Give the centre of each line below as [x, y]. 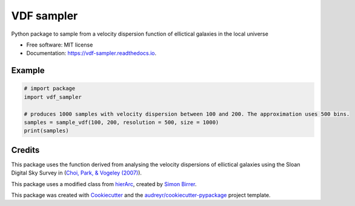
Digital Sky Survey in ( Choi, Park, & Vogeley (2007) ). [77, 173]
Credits [25, 150]
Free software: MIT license [60, 45]
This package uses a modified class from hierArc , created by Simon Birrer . [104, 184]
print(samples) [46, 131]
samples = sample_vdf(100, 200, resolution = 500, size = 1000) [121, 122]
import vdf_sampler [53, 97]
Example [28, 70]
